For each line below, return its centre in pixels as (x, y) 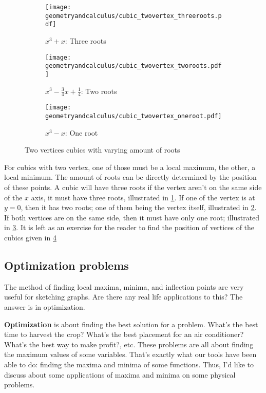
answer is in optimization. (45, 307)
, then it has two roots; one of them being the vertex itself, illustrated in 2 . (139, 207)
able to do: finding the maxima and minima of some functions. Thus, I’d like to (129, 364)
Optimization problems (66, 265)
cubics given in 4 (30, 238)
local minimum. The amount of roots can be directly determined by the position (130, 177)
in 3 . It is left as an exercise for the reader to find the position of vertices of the (129, 227)
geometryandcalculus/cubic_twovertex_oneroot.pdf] (134, 116)
